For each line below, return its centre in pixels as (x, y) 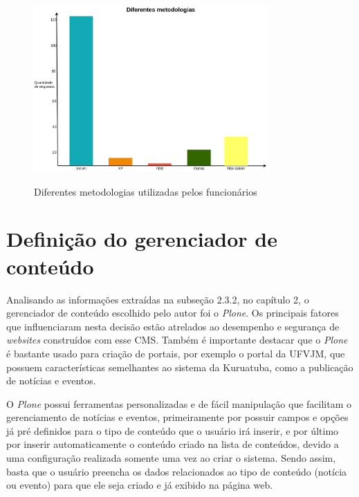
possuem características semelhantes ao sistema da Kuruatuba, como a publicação (180, 367)
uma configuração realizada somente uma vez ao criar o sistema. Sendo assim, (171, 458)
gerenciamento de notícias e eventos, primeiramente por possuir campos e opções (177, 417)
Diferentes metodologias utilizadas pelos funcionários (146, 191)
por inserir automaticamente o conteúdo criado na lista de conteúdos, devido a (173, 444)
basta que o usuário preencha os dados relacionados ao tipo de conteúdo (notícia (177, 471)
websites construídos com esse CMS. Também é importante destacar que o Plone (177, 340)
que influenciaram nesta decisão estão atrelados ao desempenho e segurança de (173, 326)
